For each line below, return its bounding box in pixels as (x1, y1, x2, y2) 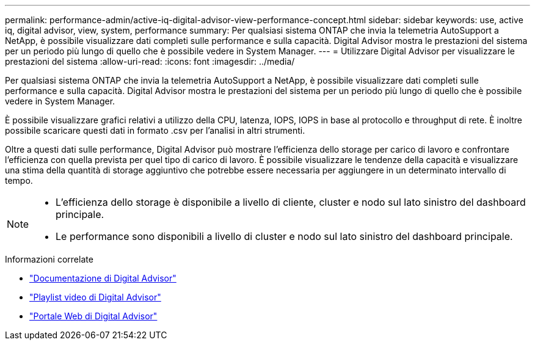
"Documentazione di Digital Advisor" (29, 273, 177, 283)
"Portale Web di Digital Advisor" (29, 311, 158, 321)
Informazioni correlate (5, 254, 93, 264)
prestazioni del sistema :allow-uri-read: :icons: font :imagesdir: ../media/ (5, 56, 295, 67)
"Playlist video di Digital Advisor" (29, 292, 161, 302)
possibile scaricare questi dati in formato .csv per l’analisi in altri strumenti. (5, 125, 305, 136)
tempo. (5, 175, 33, 186)
